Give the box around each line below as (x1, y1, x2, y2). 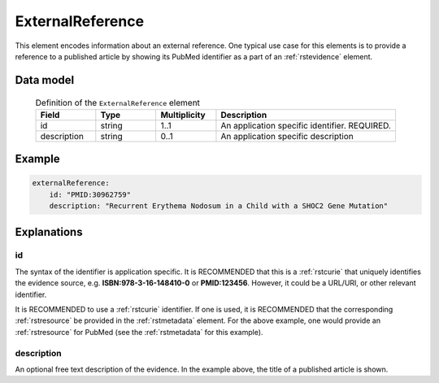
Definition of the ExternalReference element (35, 97, 201, 108)
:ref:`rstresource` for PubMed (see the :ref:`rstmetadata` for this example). (15, 327, 263, 337)
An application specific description (220, 130, 354, 141)
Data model (15, 73, 75, 87)
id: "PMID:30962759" (49, 189, 132, 199)
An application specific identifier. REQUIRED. (220, 120, 392, 131)
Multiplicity (160, 109, 206, 120)
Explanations (15, 224, 83, 239)
